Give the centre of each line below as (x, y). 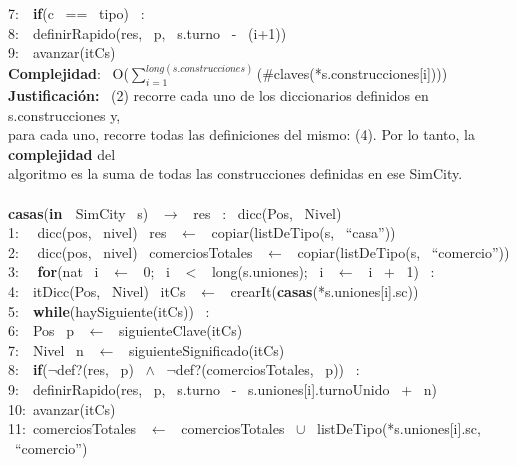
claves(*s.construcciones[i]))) (360, 73)
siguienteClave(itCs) (181, 330)
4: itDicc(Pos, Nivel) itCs (97, 290)
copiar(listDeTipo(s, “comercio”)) (403, 251)
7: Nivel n (46, 349)
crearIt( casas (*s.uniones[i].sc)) (324, 290)
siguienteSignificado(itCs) (206, 349)
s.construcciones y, (64, 114)
